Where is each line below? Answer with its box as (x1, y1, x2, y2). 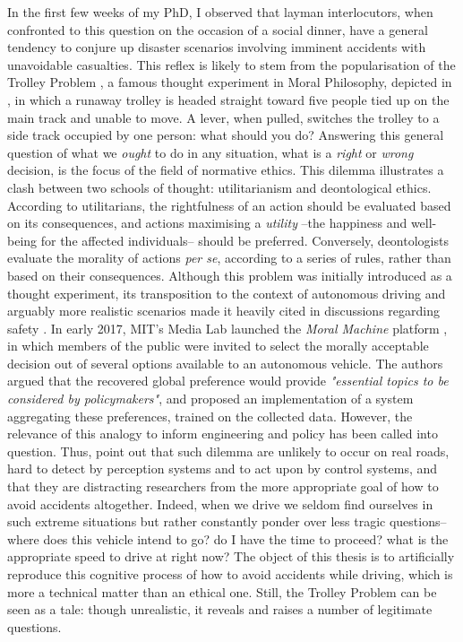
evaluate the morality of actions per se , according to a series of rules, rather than (7, 248, 451, 267)
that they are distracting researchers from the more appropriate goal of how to (7, 477, 439, 496)
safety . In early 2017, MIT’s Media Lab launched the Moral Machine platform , (7, 318, 448, 337)
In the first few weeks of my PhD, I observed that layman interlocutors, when (7, 3, 433, 21)
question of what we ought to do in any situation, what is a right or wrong (7, 143, 414, 161)
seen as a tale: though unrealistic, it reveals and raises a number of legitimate (7, 600, 433, 619)
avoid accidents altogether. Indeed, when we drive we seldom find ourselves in (7, 494, 433, 513)
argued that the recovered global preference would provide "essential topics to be (7, 371, 449, 390)
